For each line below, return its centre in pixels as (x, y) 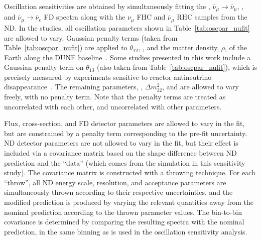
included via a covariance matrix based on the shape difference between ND (120, 153)
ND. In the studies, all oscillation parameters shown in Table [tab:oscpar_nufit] (127, 27)
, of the (236, 47)
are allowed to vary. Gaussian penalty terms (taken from (91, 37)
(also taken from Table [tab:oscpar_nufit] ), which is (177, 67)
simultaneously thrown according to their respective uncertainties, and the (118, 192)
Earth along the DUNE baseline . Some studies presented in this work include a (127, 57)
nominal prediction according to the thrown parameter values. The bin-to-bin (123, 212)
